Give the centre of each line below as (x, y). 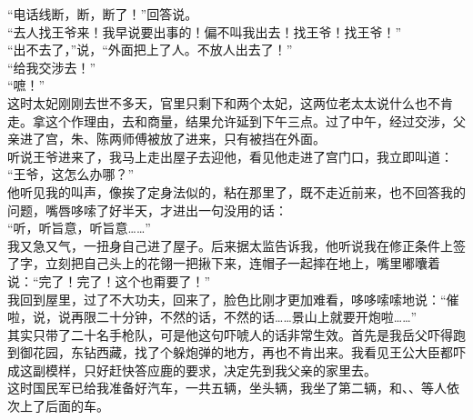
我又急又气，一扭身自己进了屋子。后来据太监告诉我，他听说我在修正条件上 (230, 245)
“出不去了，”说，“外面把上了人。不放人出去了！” (150, 50)
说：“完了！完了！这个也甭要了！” (109, 280)
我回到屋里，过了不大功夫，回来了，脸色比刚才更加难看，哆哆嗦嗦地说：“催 (233, 299)
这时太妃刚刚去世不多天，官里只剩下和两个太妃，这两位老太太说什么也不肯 (230, 102)
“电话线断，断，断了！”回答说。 (103, 14)
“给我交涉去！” (52, 67)
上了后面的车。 (64, 406)
